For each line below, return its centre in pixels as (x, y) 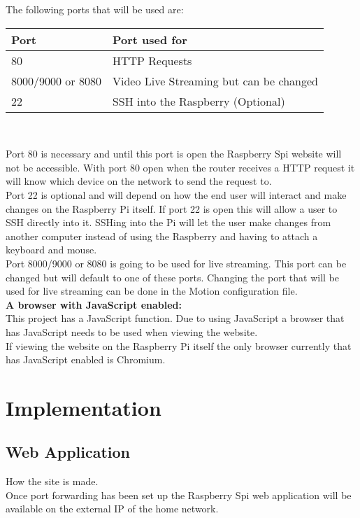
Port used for (150, 39)
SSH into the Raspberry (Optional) (199, 101)
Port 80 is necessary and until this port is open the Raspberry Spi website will (174, 154)
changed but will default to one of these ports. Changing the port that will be (173, 277)
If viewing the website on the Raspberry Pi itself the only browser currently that (179, 345)
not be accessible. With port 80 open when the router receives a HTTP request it (180, 167)
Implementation (84, 407)
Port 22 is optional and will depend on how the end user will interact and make (176, 194)
